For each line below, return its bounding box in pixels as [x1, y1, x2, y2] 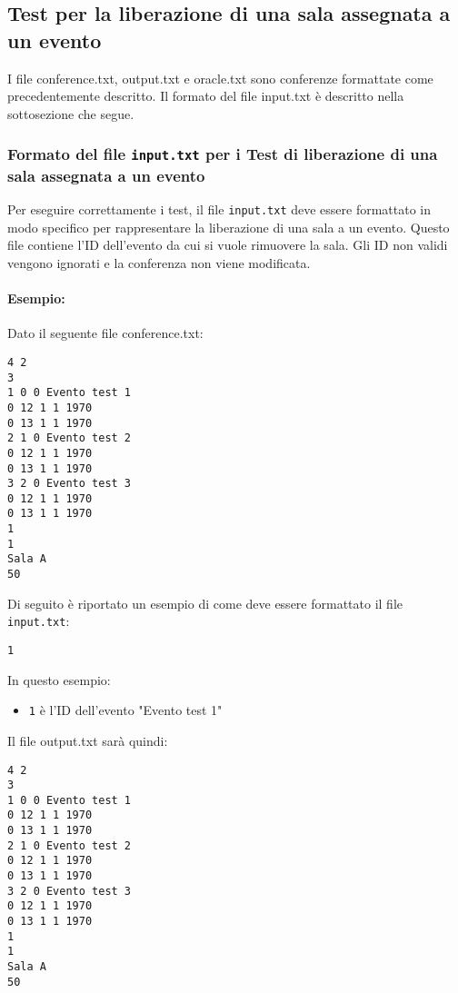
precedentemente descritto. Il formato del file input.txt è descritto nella [7, 86, 404, 105]
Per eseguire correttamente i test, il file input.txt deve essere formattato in [7, 200, 432, 219]
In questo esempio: [7, 670, 111, 689]
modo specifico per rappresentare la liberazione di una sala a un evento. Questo [7, 217, 450, 236]
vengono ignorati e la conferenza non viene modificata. [7, 253, 311, 272]
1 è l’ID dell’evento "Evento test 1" [28, 700, 223, 720]
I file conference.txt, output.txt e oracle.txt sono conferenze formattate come [7, 68, 433, 87]
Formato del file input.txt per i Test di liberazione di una [7, 143, 438, 165]
